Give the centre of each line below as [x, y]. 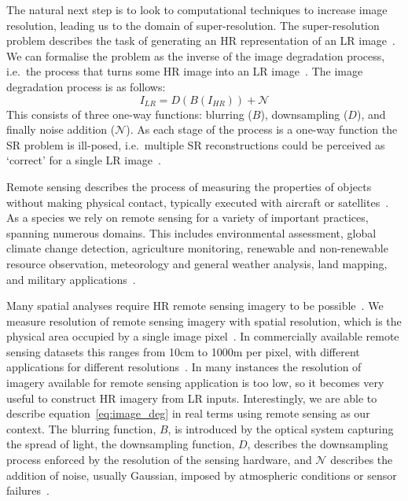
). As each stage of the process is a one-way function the [262, 129]
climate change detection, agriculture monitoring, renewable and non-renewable [197, 248]
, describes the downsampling [318, 444]
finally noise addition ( [61, 129]
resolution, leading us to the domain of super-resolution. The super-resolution [193, 25]
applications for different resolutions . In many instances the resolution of [184, 367]
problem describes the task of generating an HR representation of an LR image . [201, 41]
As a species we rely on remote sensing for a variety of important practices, [187, 217]
